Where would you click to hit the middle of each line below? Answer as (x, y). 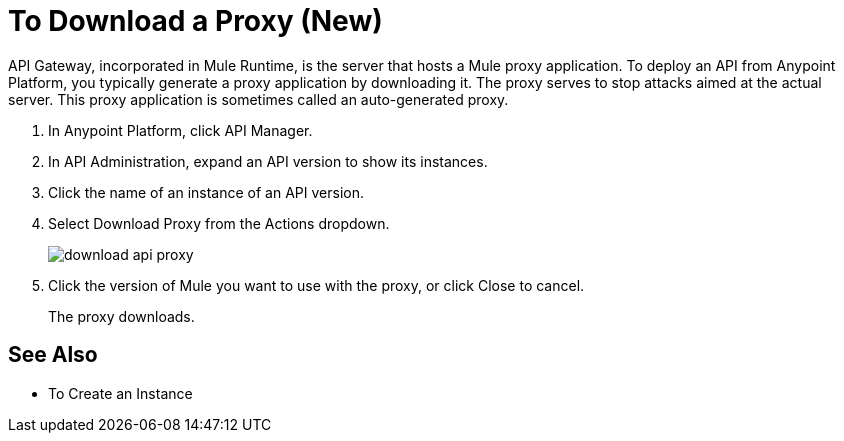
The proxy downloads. (121, 316)
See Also (53, 355)
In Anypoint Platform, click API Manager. (180, 130)
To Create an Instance (120, 393)
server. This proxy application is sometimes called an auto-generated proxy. (258, 99)
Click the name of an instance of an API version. (206, 192)
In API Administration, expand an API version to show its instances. (268, 161)
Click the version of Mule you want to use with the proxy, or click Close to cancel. (316, 285)
